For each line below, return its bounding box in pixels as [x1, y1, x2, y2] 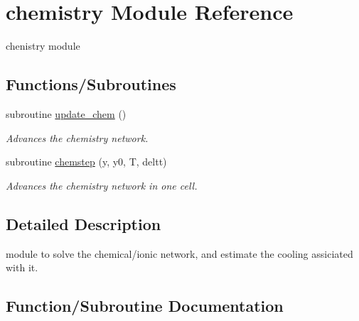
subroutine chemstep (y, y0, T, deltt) [6, 154, 167, 169]
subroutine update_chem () [6, 106, 127, 121]
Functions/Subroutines [6, 73, 176, 95]
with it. [6, 260, 38, 275]
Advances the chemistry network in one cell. [6, 178, 198, 192]
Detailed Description [6, 212, 161, 234]
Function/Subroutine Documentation [6, 295, 284, 317]
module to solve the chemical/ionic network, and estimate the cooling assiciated [6, 246, 353, 261]
